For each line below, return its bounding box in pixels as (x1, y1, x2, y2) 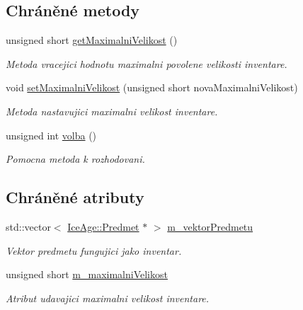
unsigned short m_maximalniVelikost (6, 267, 168, 282)
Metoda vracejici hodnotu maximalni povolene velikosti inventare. (6, 56, 287, 71)
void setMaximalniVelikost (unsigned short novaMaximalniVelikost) (6, 80, 298, 95)
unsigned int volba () (6, 127, 97, 142)
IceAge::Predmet (67, 219, 139, 234)
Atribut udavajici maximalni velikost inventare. (6, 290, 210, 305)
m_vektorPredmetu (167, 219, 253, 234)
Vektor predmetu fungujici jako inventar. (6, 243, 182, 258)
